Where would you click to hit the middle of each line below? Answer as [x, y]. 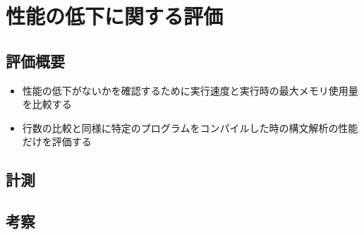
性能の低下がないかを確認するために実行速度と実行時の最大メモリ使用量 [190, 90]
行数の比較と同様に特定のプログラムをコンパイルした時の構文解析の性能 [190, 127]
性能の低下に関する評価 [115, 16]
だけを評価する [57, 141]
